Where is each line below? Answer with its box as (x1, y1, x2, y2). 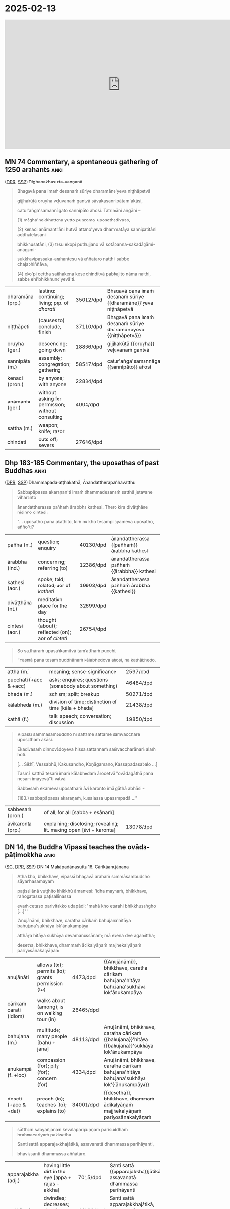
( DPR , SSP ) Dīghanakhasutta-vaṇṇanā (5, 179, 83, 184)
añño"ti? (17, 524, 34, 530)
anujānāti (7, 974, 29, 981)
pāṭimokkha (5, 850, 43, 859)
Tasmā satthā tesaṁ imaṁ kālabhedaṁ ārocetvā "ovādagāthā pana (17, 770, 154, 776)
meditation (38, 596, 63, 603)
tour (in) (37, 1016, 56, 1023)
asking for (38, 395, 62, 402)
